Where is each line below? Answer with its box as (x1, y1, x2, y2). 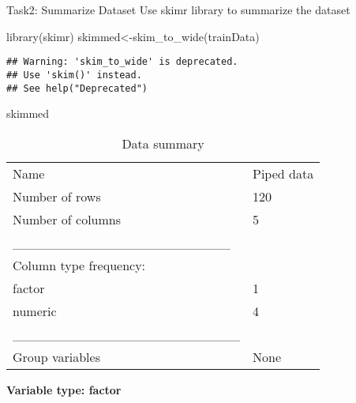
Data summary (122, 134, 204, 153)
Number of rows (13, 186, 101, 205)
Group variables (13, 347, 100, 366)
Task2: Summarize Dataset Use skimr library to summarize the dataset (6, 2, 350, 17)
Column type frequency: (13, 255, 146, 274)
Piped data (253, 164, 314, 183)
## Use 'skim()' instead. (6, 69, 142, 81)
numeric (13, 301, 57, 320)
